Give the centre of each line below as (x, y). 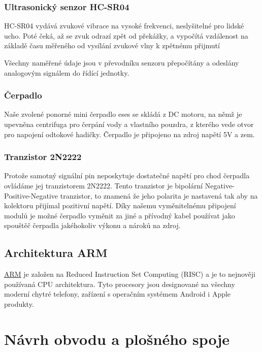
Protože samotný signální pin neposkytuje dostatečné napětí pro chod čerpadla (127, 175)
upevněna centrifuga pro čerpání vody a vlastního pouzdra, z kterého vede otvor (129, 124)
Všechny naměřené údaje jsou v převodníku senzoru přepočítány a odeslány (122, 62)
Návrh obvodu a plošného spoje (117, 339)
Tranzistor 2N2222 (43, 157)
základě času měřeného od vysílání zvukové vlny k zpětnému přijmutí (112, 45)
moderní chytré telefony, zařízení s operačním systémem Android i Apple (118, 294)
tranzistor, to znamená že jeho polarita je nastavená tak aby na (159, 195)
